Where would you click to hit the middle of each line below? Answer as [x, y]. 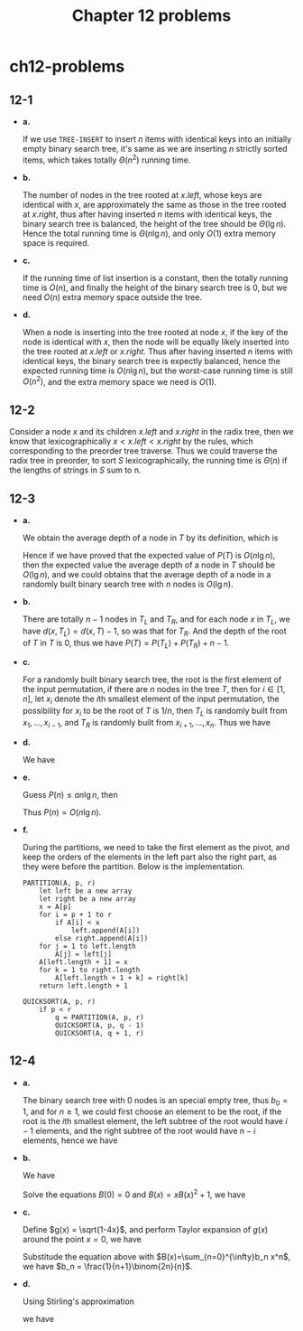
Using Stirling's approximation [78, 1301]
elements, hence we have [70, 1140]
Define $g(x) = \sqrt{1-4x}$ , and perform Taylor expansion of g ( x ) [145, 1229]
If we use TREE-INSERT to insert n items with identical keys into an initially [157, 139]
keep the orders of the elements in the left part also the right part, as [150, 857]
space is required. [56, 243]
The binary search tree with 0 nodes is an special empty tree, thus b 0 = [155, 1101]
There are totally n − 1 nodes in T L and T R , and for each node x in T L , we [156, 620]
